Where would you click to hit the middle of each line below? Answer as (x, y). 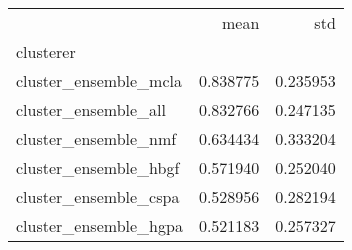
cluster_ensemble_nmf (96, 138)
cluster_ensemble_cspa (98, 196)
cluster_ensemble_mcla (99, 80)
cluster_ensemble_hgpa (99, 225)
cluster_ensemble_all (91, 109)
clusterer (46, 51)
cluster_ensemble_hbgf (98, 167)
